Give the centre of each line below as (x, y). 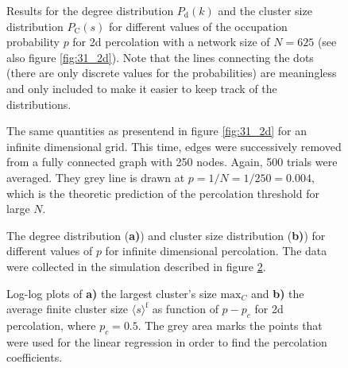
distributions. (39, 104)
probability (33, 42)
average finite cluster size (68, 309)
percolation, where (51, 325)
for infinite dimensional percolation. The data (216, 251)
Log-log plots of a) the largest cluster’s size (112, 293)
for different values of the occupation (198, 26)
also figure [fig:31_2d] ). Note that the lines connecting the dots (160, 57)
